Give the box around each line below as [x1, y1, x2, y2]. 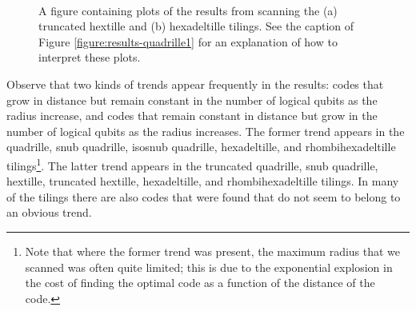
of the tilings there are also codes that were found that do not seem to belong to [6, 188, 401, 205]
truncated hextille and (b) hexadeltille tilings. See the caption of [38, 18, 354, 34]
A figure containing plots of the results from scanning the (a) [38, 2, 338, 18]
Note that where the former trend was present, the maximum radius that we [25, 242, 401, 259]
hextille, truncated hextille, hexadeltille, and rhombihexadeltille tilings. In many [6, 173, 399, 189]
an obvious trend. [6, 204, 92, 221]
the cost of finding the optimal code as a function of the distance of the [25, 274, 375, 291]
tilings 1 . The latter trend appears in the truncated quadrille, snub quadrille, [6, 154, 378, 173]
